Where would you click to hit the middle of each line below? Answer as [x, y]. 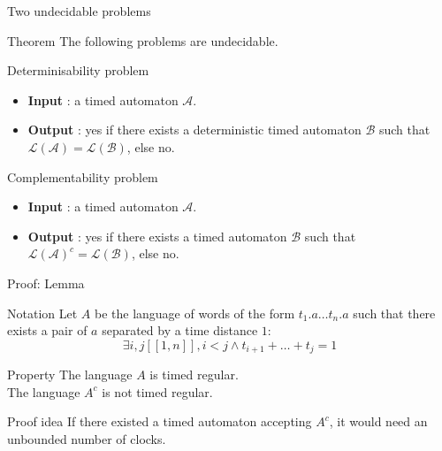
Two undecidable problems [79, 11]
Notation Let [42, 313]
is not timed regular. [157, 391]
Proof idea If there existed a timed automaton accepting [160, 421]
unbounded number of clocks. [87, 438]
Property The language [70, 375]
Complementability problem [83, 176]
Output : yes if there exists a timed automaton [157, 236]
